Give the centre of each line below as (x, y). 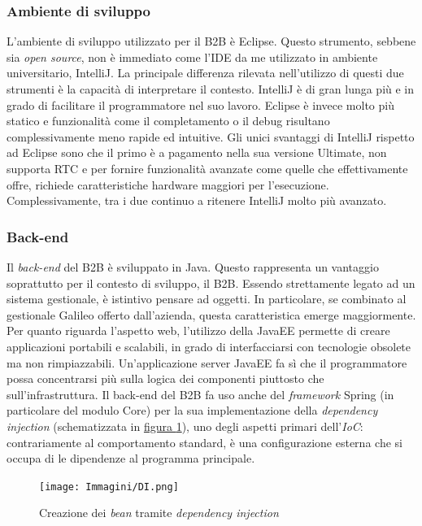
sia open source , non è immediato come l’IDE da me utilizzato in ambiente (192, 57)
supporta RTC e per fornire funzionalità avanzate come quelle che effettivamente (207, 168)
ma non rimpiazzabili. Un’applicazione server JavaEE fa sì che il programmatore (207, 362)
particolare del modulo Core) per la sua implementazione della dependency (192, 410)
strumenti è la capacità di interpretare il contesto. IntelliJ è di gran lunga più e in (211, 89)
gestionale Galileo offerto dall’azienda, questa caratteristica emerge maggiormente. (211, 314)
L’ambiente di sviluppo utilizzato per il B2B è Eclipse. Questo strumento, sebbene (211, 41)
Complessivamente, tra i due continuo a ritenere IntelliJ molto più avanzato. (197, 200)
